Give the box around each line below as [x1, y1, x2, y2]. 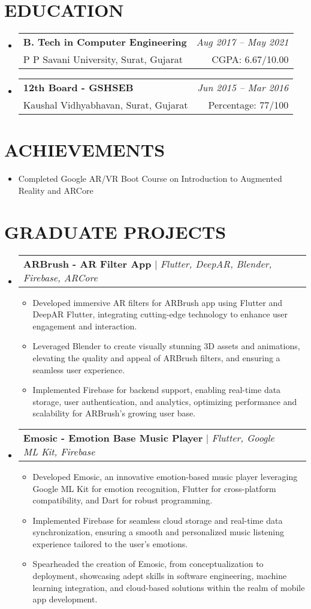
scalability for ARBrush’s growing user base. [32, 407, 196, 419]
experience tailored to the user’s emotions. [32, 537, 188, 550]
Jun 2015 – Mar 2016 [197, 80, 289, 95]
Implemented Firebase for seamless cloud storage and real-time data [32, 514, 283, 526]
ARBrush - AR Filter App [23, 256, 152, 271]
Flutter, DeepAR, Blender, [160, 256, 272, 271]
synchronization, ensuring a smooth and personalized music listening [32, 526, 285, 538]
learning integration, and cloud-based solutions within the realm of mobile [32, 581, 305, 593]
